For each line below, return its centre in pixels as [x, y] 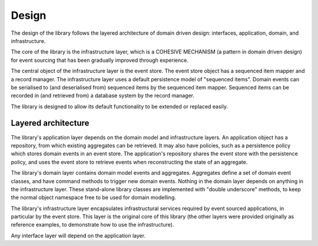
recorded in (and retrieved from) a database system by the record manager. [102, 96]
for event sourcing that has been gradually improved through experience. [100, 60]
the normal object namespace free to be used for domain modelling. [94, 198]
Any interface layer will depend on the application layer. [78, 235]
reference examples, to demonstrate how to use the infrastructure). [92, 225]
